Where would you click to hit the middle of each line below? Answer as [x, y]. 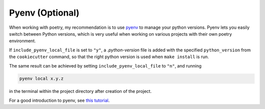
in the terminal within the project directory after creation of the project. [80, 91]
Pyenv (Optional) [44, 13]
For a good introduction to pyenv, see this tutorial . [59, 100]
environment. [23, 41]
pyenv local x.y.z [41, 79]
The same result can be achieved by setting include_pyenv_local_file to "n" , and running [105, 65]
